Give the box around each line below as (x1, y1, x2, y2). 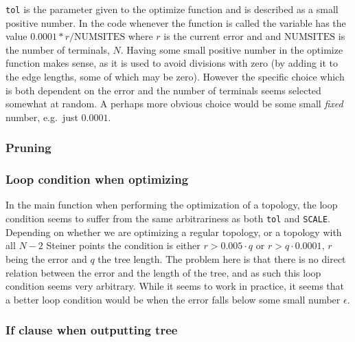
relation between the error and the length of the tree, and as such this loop (5, 265, 321, 279)
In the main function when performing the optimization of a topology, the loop (5, 197, 338, 212)
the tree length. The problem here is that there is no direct (98, 251, 346, 266)
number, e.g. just (5, 109, 78, 124)
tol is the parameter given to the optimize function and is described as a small (5, 2, 339, 16)
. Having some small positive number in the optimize (120, 42, 343, 56)
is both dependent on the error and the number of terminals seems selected (5, 83, 321, 97)
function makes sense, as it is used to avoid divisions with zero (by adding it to (5, 56, 339, 70)
